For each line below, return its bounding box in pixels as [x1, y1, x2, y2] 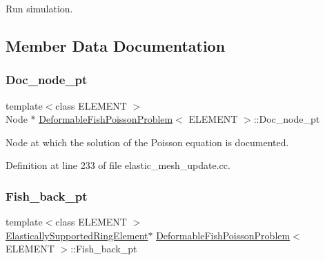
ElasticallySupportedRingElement [6, 228, 148, 242]
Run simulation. [6, 1, 73, 15]
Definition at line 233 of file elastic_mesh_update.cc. [6, 158, 230, 172]
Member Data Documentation [6, 34, 226, 56]
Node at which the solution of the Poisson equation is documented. [6, 134, 289, 149]
